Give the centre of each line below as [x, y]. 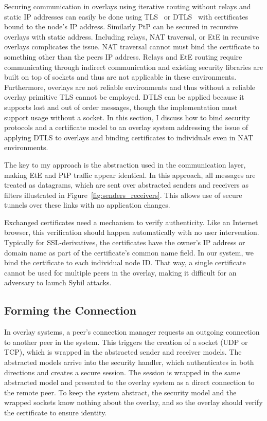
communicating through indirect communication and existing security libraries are [134, 67]
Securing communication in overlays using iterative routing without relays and [128, 6]
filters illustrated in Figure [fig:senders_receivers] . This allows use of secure [123, 195]
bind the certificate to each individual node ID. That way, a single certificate [125, 262]
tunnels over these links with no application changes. [87, 205]
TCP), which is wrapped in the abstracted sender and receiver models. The [123, 352]
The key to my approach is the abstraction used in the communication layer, [125, 164]
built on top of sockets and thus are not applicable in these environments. [120, 77]
